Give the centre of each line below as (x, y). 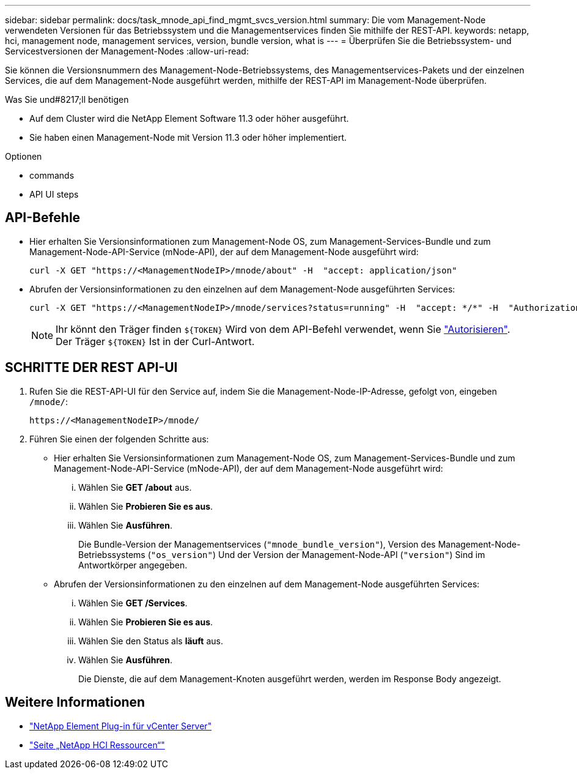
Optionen (24, 156)
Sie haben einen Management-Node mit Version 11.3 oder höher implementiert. (188, 137)
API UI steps (54, 194)
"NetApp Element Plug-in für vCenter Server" (121, 726)
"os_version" (182, 555)
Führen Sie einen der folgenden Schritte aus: (119, 439)
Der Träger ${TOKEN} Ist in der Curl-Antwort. (155, 341)
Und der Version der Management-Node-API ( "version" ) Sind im (351, 554)
